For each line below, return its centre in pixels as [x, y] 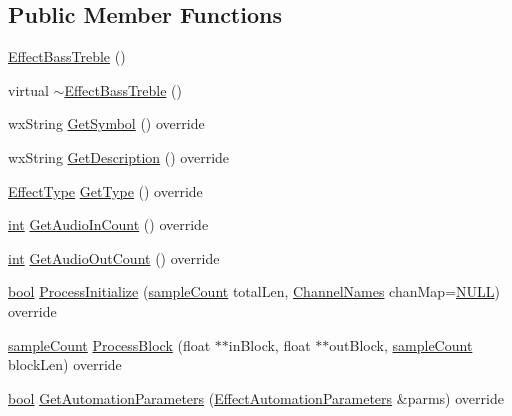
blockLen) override [65, 364]
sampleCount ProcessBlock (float [109, 344]
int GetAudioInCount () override [108, 224]
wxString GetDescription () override [119, 156]
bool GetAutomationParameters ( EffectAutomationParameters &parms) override [256, 397]
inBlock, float [269, 344]
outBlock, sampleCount [401, 344]
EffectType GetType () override [105, 190]
